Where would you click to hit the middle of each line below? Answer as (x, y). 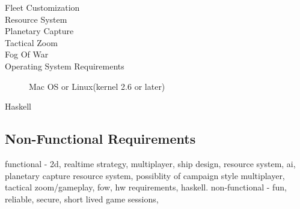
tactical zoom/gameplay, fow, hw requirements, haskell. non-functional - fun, (146, 187)
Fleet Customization (42, 7)
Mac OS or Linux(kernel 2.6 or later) (97, 86)
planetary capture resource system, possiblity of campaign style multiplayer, (145, 175)
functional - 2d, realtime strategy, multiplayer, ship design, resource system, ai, (150, 163)
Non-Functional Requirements (100, 139)
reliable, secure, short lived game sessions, (82, 199)
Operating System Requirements (65, 66)
